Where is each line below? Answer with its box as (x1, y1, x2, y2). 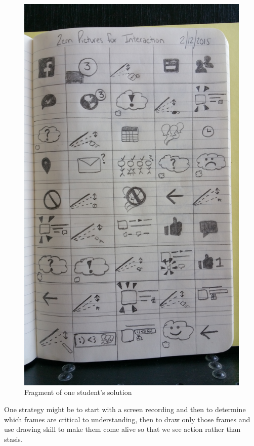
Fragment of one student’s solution (24, 387, 132, 397)
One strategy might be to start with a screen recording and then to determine (4, 404, 246, 414)
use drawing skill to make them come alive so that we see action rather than (4, 424, 241, 434)
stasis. (4, 433, 23, 444)
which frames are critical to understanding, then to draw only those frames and (4, 414, 250, 424)
